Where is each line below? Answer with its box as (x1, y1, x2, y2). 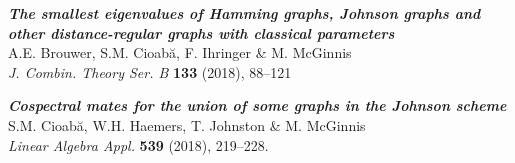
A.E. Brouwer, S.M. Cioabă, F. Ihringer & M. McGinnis (8, 42, 352, 63)
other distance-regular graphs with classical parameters (8, 22, 395, 43)
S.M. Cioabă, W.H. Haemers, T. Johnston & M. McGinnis (8, 114, 366, 135)
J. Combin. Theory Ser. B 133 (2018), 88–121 (8, 61, 292, 82)
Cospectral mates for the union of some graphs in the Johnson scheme (8, 95, 507, 116)
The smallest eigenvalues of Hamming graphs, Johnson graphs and (8, 3, 481, 23)
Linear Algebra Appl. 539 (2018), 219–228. (8, 134, 269, 155)
